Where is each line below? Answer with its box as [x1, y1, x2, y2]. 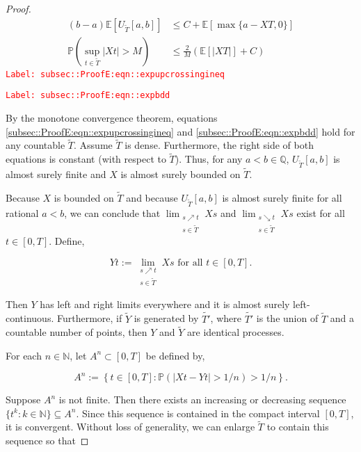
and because [126, 190, 178, 204]
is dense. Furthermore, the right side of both [125, 138, 314, 152]
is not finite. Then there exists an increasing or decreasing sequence [58, 392, 346, 407]
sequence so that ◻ [6, 433, 89, 448]
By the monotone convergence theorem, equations [6, 110, 218, 124]
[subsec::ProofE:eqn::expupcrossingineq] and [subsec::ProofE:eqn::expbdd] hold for [6, 124, 355, 138]
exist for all [296, 205, 345, 220]
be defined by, [145, 348, 205, 362]
